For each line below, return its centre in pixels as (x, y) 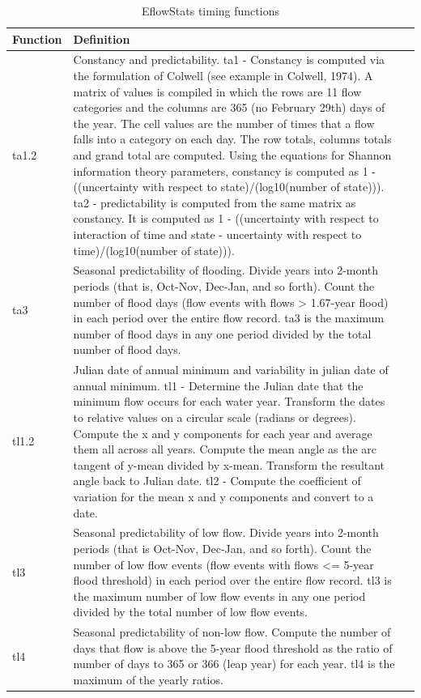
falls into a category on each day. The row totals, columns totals (232, 139)
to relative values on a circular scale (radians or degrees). (215, 417)
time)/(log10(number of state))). (154, 250)
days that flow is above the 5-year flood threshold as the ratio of (233, 647)
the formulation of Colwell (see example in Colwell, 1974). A (223, 76)
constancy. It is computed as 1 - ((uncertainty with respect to (226, 218)
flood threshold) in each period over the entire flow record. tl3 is (232, 580)
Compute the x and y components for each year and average (223, 433)
